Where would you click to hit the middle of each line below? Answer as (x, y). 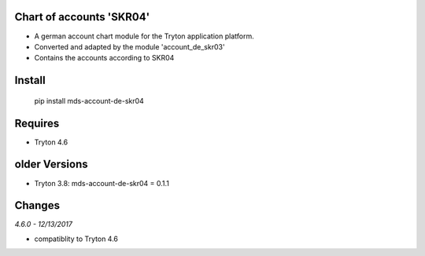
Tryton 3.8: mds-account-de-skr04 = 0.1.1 (102, 183)
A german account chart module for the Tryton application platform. (144, 36)
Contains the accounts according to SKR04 (104, 58)
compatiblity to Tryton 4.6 (76, 239)
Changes (37, 205)
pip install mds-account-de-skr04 (89, 101)
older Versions (51, 165)
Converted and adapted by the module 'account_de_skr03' (129, 46)
